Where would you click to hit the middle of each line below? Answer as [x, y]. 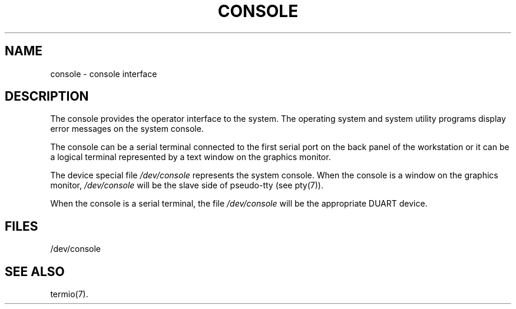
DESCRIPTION [47, 97]
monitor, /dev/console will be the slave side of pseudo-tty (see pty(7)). [187, 185]
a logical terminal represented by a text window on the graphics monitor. [191, 157]
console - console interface [104, 74]
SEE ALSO [35, 271]
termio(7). [69, 294]
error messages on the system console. [127, 129]
